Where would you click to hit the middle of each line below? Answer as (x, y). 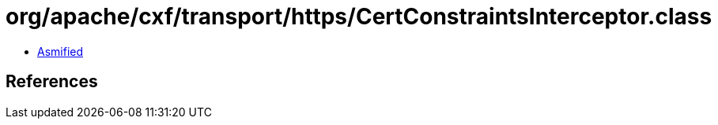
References (52, 82)
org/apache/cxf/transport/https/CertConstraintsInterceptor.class (359, 17)
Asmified (60, 51)
